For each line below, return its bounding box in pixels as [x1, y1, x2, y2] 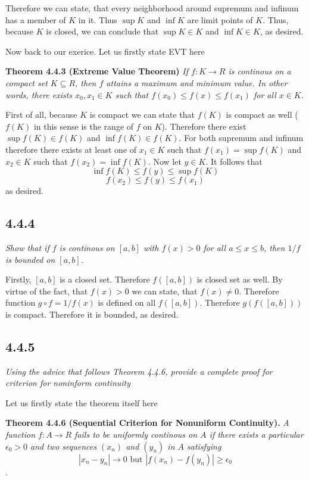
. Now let [148, 155, 182, 167]
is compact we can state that [89, 108, 195, 121]
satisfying [187, 440, 221, 452]
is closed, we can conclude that [46, 25, 159, 37]
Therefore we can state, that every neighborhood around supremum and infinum [5, 2, 299, 14]
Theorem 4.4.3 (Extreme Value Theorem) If [5, 65, 189, 77]
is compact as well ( [226, 108, 298, 121]
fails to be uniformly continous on [74, 428, 198, 441]
